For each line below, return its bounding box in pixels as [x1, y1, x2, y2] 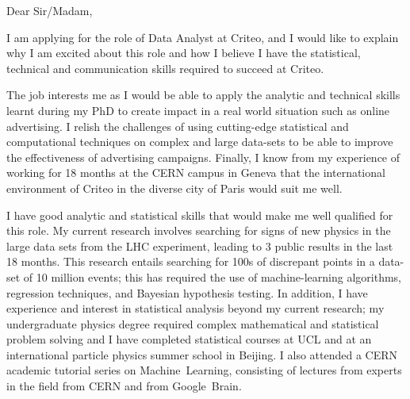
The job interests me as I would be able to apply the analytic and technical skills [6, 86, 400, 103]
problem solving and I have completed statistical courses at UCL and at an [6, 331, 372, 347]
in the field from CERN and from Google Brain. [6, 378, 242, 394]
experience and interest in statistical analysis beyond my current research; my [6, 300, 385, 317]
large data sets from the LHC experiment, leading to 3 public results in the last [6, 237, 393, 254]
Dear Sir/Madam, [6, 2, 93, 18]
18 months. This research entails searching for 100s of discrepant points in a [6, 253, 375, 270]
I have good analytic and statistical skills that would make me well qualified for [6, 206, 393, 223]
